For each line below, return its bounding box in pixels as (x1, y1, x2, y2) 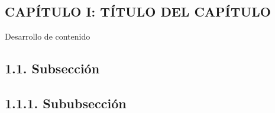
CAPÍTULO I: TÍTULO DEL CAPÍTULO (5, 2, 271, 21)
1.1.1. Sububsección (5, 93, 127, 112)
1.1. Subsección (5, 59, 100, 78)
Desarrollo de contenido (5, 30, 90, 43)
